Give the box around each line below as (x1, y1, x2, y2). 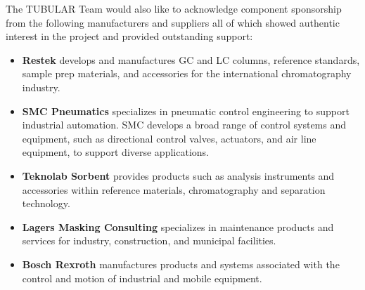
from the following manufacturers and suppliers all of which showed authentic (6, 15, 340, 29)
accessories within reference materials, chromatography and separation (22, 182, 326, 197)
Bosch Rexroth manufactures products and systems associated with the (22, 256, 340, 271)
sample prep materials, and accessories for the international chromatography (22, 66, 352, 81)
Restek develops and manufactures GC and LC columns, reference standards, (22, 52, 360, 67)
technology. (22, 196, 70, 211)
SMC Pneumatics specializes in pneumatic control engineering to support (22, 103, 350, 118)
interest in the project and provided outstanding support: (6, 29, 253, 44)
